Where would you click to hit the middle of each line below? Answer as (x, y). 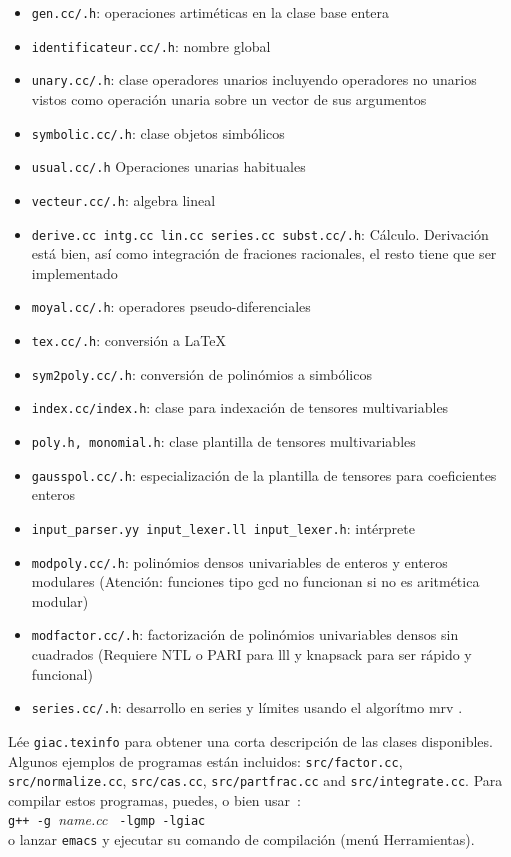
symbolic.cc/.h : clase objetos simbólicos (158, 132)
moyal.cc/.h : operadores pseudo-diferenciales (171, 306)
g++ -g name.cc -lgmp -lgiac (107, 819)
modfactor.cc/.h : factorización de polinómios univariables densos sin (245, 634)
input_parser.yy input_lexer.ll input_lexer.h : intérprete (223, 527)
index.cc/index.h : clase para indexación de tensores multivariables (240, 407)
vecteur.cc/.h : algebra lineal (123, 199)
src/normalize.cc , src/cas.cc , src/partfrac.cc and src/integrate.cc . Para (255, 780)
